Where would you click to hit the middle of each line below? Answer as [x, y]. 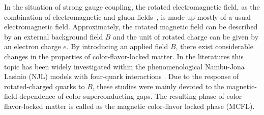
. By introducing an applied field [117, 46]
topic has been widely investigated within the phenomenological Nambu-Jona [124, 66]
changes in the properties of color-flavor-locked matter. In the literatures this [124, 56]
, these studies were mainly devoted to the [158, 86]
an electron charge [33, 46]
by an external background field [54, 36]
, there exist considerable [214, 46]
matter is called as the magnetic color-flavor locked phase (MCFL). [150, 106]
